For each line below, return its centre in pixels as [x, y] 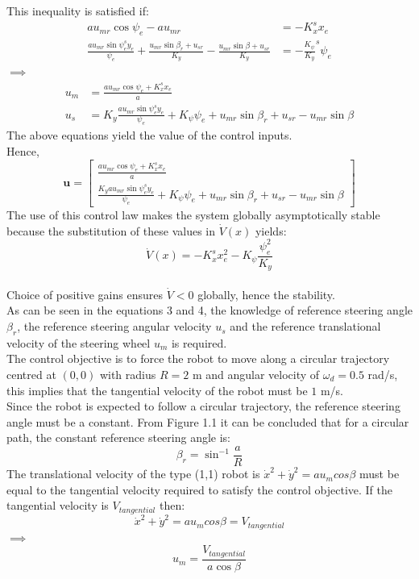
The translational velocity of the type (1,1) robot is [133, 474]
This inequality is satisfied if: [78, 10]
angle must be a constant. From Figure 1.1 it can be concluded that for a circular [208, 421]
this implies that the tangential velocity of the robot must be [157, 390]
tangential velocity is [58, 505]
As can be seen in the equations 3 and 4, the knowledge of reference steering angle [209, 310]
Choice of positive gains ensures [85, 294]
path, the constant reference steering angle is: [118, 437]
